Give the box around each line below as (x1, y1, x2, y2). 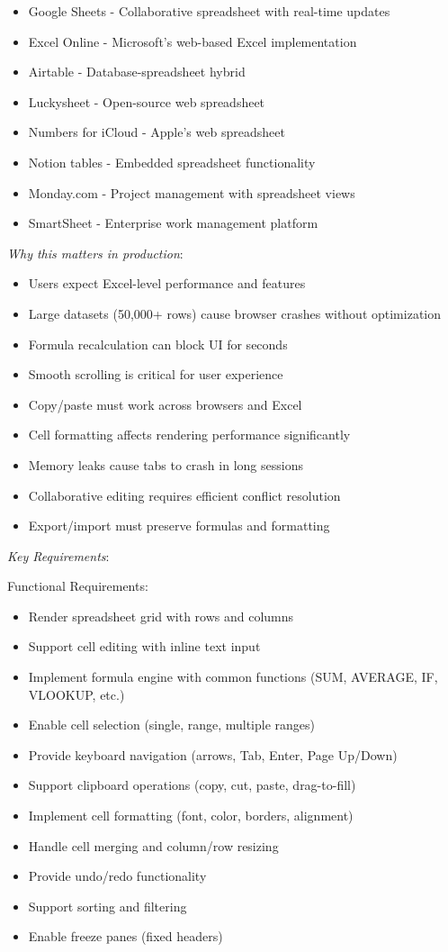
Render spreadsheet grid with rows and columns (28, 606, 294, 625)
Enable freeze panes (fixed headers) (28, 927, 223, 946)
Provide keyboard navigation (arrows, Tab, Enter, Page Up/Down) (28, 745, 398, 764)
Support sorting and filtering (28, 896, 187, 915)
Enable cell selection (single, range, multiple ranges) (28, 715, 316, 734)
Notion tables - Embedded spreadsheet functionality (28, 152, 316, 171)
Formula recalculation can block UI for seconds (28, 334, 288, 353)
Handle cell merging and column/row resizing (28, 836, 279, 855)
